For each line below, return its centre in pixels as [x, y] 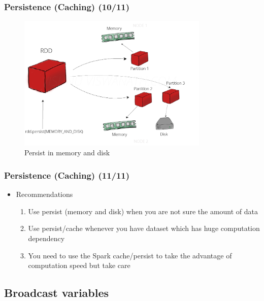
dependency [46, 238]
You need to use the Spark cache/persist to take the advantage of [130, 255]
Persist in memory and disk [67, 153]
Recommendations [44, 194]
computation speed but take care [79, 265]
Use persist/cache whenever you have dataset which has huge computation [144, 228]
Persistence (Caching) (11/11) [67, 175]
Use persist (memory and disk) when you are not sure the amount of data [143, 211]
